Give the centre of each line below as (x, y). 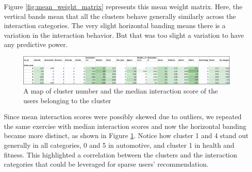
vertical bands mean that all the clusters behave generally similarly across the (120, 16)
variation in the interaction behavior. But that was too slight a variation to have (124, 35)
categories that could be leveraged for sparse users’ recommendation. (106, 164)
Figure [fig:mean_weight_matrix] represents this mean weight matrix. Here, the (123, 6)
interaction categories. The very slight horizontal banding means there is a (115, 25)
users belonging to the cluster (67, 100)
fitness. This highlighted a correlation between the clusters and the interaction (121, 154)
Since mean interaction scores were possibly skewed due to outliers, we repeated (123, 117)
